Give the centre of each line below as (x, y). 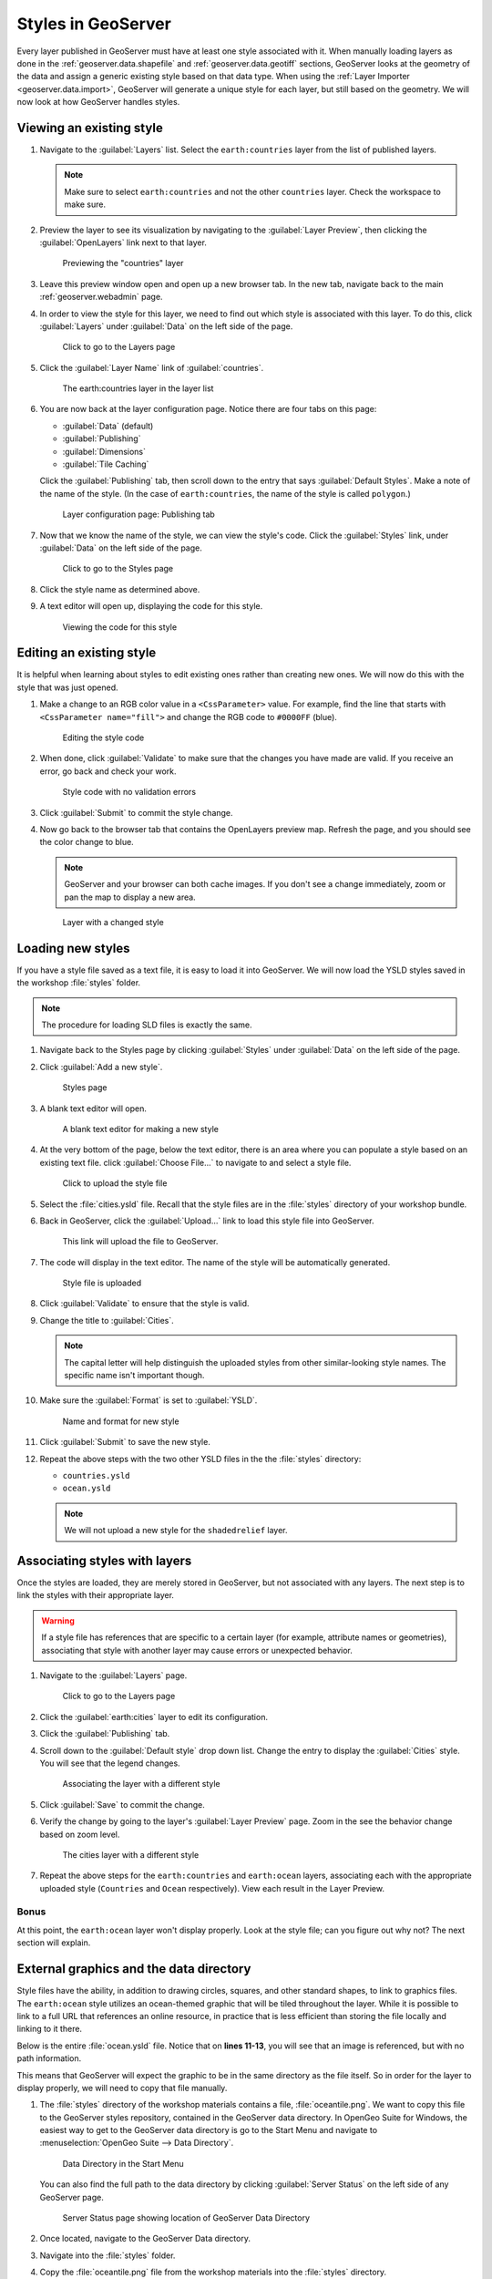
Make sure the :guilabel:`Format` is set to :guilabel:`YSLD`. (149, 1400)
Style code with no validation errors (129, 792)
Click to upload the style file (115, 1183)
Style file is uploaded (102, 1283)
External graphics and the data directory (134, 1969)
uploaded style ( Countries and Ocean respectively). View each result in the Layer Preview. (212, 1888)
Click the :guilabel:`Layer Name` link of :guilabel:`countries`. (152, 367)
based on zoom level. (80, 1834)
